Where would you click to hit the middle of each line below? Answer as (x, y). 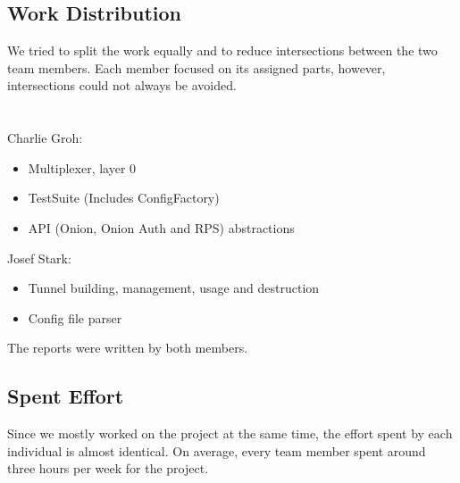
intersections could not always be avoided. (122, 85)
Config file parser (75, 317)
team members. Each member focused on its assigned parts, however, (197, 67)
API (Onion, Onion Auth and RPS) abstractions (161, 227)
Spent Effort (66, 396)
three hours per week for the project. (108, 468)
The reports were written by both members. (128, 348)
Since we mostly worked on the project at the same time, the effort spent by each (230, 433)
